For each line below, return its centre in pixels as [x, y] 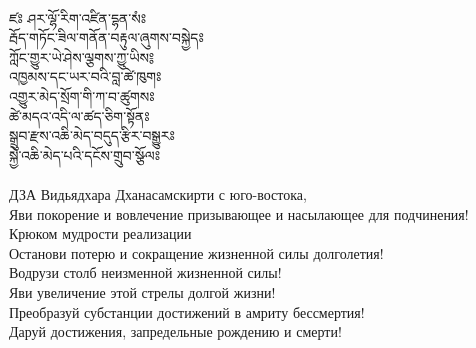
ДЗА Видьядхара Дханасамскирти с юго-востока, [158, 193]
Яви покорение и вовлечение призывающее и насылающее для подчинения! [239, 213]
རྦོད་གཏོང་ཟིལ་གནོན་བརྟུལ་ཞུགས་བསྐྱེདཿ [106, 37]
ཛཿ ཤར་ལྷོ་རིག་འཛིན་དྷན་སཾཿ [78, 17]
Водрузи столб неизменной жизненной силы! [145, 272]
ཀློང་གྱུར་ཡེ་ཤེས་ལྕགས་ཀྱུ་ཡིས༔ [82, 56]
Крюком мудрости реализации [100, 233]
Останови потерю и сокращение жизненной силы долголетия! [196, 252]
